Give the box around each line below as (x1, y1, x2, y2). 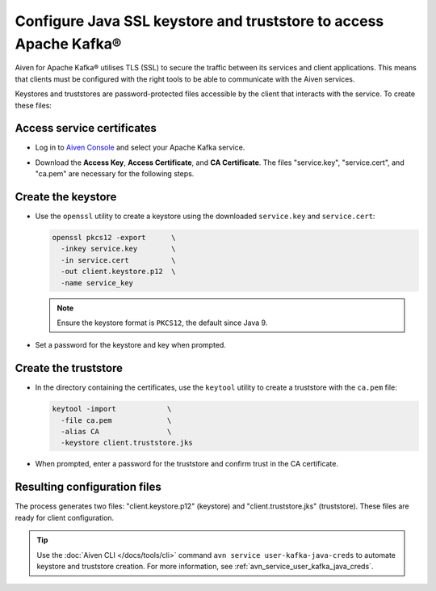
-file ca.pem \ (61, 416, 172, 424)
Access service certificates (15, 121, 157, 135)
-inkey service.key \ (61, 244, 177, 254)
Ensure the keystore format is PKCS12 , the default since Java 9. (57, 318, 268, 327)
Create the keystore (15, 190, 117, 204)
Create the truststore (15, 361, 124, 375)
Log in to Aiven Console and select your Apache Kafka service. (35, 142, 245, 153)
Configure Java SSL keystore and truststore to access (15, 12, 384, 30)
